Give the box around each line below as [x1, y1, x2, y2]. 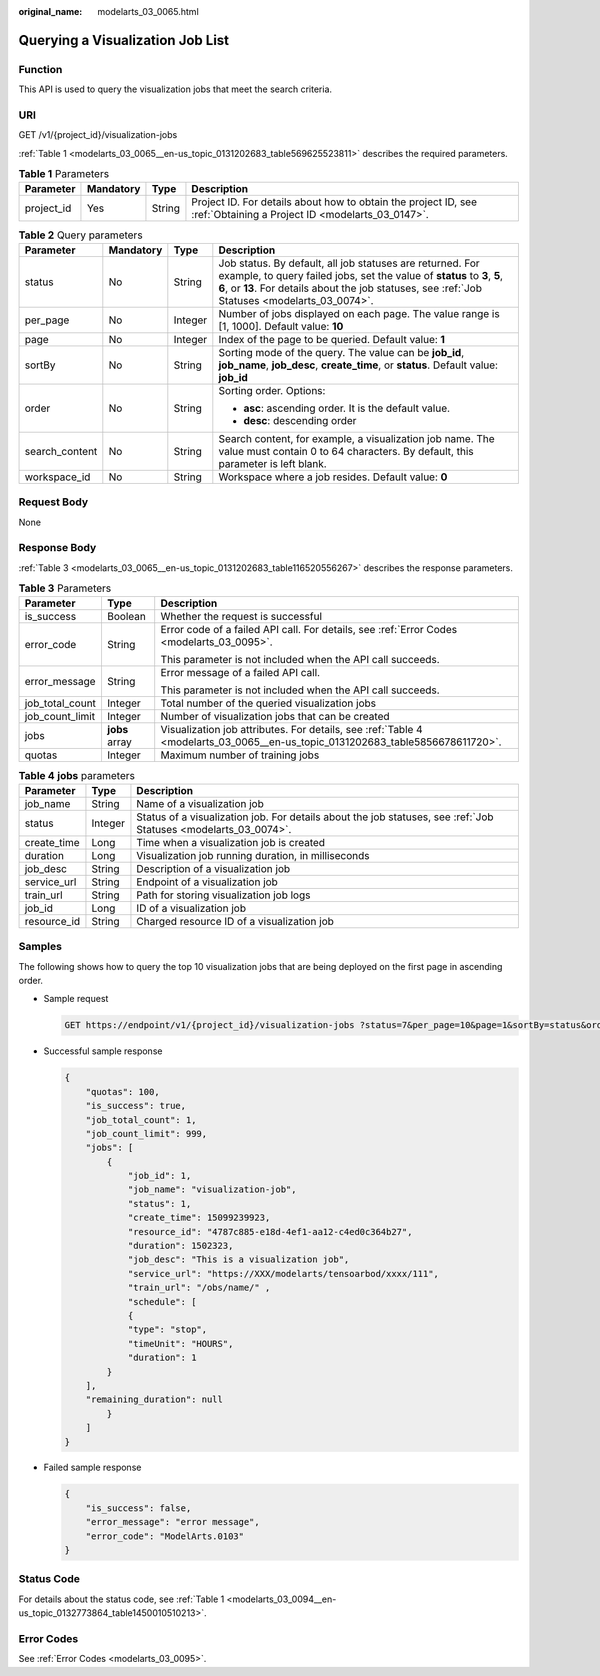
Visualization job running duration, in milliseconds [136, 848, 370, 862]
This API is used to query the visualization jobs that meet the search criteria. [18, 83, 333, 95]
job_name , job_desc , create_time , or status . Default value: [218, 358, 499, 372]
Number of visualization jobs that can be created [160, 710, 390, 724]
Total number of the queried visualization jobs [160, 696, 377, 710]
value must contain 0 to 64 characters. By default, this [218, 444, 474, 458]
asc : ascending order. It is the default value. [243, 401, 450, 415]
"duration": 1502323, [127, 1240, 234, 1252]
